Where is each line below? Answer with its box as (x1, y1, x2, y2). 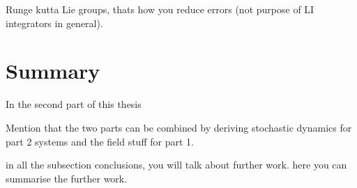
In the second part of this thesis (6, 97, 142, 111)
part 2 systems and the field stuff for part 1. (6, 134, 194, 148)
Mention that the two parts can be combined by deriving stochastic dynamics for (6, 120, 352, 134)
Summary (6, 56, 100, 85)
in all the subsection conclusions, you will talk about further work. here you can (6, 157, 347, 172)
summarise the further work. (6, 171, 128, 185)
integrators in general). (6, 15, 103, 30)
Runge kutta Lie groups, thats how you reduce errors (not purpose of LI (6, 2, 314, 16)
